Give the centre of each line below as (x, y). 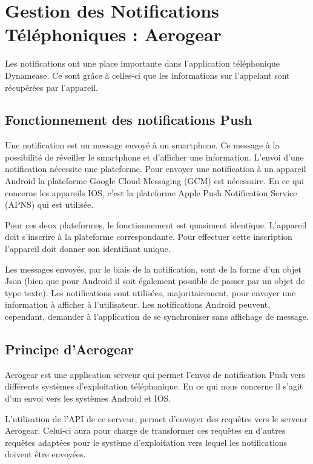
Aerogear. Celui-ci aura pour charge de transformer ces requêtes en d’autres (145, 430)
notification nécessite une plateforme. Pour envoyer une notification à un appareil (156, 169)
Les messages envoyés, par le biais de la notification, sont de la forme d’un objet (153, 269)
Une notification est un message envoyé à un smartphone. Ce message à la (142, 145)
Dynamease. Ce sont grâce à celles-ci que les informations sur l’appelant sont (147, 75)
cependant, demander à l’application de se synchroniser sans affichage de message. (157, 317)
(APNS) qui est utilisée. (49, 204)
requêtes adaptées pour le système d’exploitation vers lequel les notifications (146, 442)
